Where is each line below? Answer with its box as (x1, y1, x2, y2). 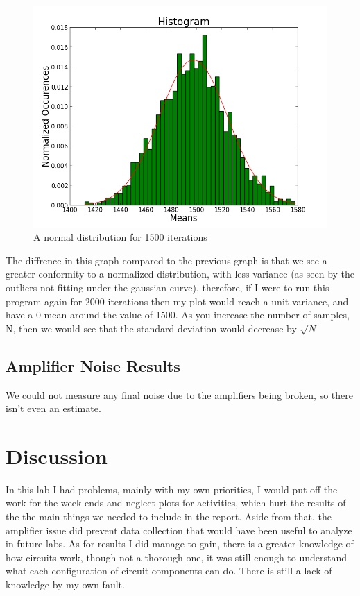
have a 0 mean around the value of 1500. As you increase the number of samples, (6, 307, 350, 322)
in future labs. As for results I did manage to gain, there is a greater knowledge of (6, 536, 354, 551)
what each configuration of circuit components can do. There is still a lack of (6, 563, 332, 578)
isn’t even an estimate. (6, 401, 101, 416)
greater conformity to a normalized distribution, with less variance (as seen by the (6, 266, 355, 281)
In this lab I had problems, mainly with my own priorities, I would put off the (6, 482, 338, 496)
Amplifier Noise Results (6, 355, 180, 376)
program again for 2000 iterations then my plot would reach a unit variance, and (6, 293, 349, 308)
